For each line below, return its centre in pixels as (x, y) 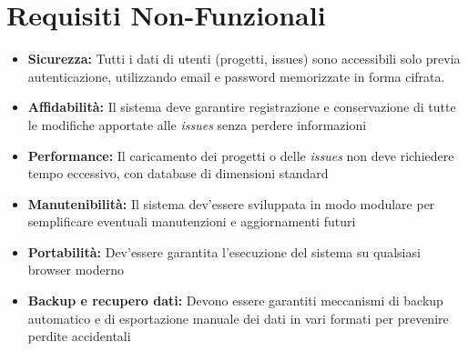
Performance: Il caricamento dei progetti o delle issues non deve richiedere (241, 155)
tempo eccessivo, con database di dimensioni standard (178, 173)
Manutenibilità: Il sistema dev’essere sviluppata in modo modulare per (231, 203)
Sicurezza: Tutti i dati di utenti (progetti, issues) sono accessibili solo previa (244, 59)
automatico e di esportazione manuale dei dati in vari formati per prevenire (238, 318)
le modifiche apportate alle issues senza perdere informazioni (197, 124)
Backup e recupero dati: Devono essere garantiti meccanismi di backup (235, 301)
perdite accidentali (79, 336)
